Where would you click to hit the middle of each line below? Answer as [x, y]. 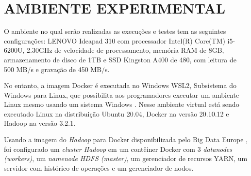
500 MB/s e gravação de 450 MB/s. [57, 69]
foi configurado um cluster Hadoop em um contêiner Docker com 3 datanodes [118, 149]
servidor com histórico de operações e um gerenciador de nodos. [99, 168]
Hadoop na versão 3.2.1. [40, 123]
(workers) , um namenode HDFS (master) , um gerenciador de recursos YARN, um [126, 158]
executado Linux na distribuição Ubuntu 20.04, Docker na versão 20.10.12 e [117, 113]
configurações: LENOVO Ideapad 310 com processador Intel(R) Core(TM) [115, 40]
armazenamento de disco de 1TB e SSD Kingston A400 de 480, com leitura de [120, 59]
